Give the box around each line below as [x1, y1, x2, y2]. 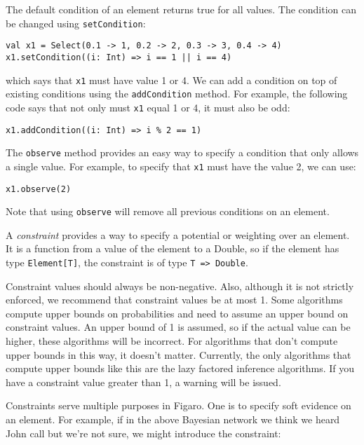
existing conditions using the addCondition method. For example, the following [6, 86, 348, 101]
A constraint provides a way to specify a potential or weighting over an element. [6, 227, 350, 242]
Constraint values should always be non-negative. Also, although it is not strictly [6, 278, 354, 293]
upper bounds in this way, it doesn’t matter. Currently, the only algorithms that [6, 347, 351, 362]
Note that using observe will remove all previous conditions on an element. [6, 204, 330, 219]
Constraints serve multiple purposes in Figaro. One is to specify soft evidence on [6, 398, 351, 413]
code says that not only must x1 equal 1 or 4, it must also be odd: [6, 100, 290, 114]
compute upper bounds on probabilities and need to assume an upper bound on [6, 306, 349, 320]
